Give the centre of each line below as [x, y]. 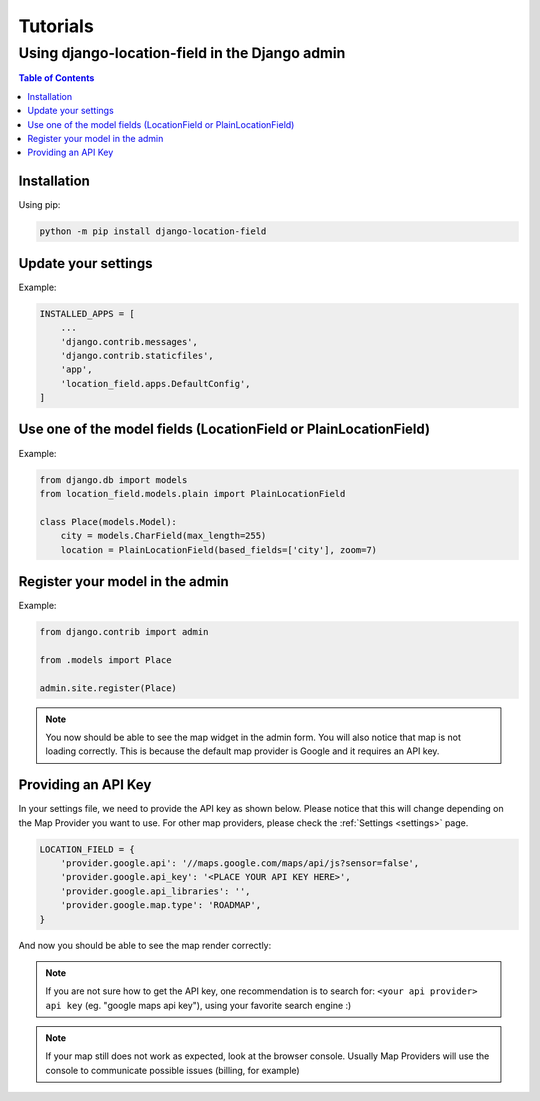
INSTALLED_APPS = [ [87, 313]
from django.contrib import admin [124, 631]
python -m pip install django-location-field [153, 231]
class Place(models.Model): [108, 521]
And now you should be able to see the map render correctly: [145, 945]
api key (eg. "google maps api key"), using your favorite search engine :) [198, 1005]
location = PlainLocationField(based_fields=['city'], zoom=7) [219, 549]
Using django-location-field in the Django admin [182, 53]
